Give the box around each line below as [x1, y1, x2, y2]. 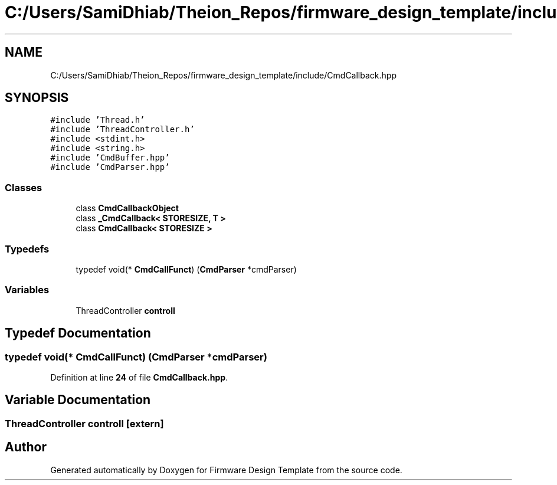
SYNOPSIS [5, 90, 69, 106]
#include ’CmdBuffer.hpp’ [50, 153, 170, 163]
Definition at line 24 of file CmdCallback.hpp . [50, 372, 228, 382]
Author [5, 440, 47, 455]
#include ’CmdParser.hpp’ [50, 162, 170, 172]
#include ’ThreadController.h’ [50, 124, 195, 135]
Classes [5, 181, 42, 194]
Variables [5, 284, 50, 296]
